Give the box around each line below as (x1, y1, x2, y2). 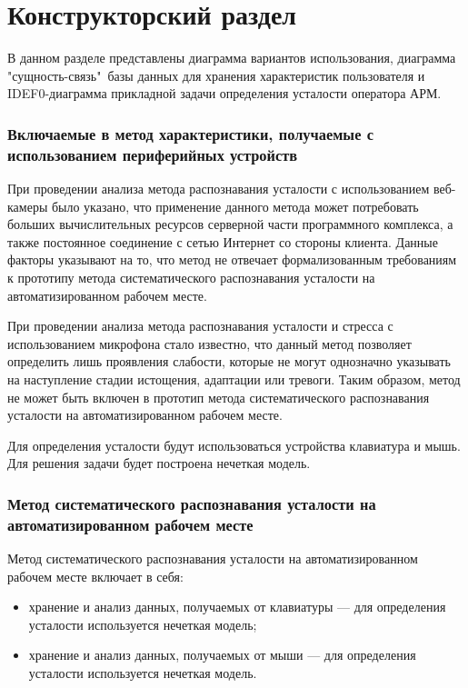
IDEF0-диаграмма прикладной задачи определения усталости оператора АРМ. (7, 84, 442, 103)
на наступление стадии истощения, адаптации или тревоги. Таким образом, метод (7, 369, 461, 388)
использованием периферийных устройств (7, 143, 298, 165)
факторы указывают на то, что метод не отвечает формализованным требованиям (7, 250, 457, 269)
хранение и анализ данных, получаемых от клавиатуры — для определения (28, 597, 446, 616)
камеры (7, 196, 48, 215)
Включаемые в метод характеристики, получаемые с (7, 122, 373, 145)
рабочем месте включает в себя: (7, 566, 184, 585)
